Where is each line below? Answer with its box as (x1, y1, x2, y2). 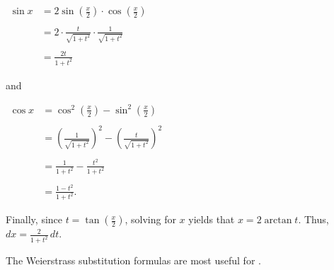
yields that (188, 212, 235, 227)
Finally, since (6, 212, 63, 227)
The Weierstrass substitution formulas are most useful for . (6, 253, 261, 268)
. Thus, (298, 212, 329, 227)
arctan (264, 215, 292, 226)
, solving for (125, 212, 176, 227)
